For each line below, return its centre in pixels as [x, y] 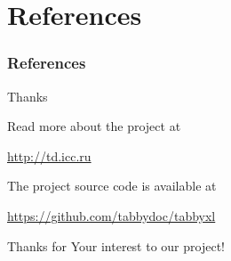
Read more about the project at [94, 126]
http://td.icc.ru [49, 155]
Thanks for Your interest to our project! [116, 245]
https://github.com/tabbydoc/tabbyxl [112, 215]
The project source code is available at [112, 186]
